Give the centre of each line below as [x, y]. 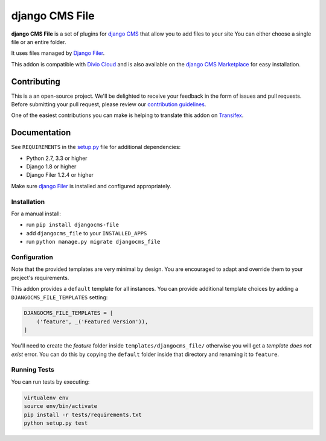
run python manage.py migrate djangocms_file [93, 242]
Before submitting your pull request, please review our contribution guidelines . [109, 104]
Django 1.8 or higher [51, 167]
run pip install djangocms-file [72, 225]
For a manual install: [36, 214]
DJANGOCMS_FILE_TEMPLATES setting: [59, 297]
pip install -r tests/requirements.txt [83, 414]
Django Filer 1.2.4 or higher [60, 175]
